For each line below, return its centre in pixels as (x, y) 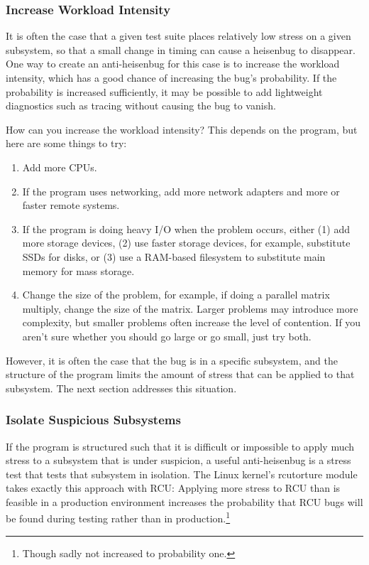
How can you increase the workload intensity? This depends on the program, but (182, 129)
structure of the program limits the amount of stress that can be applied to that (180, 374)
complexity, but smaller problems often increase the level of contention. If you (192, 322)
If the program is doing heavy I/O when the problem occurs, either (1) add (186, 228)
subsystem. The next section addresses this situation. (121, 388)
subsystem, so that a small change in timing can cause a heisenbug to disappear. (181, 49)
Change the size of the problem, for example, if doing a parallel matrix (176, 295)
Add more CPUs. (60, 167)
